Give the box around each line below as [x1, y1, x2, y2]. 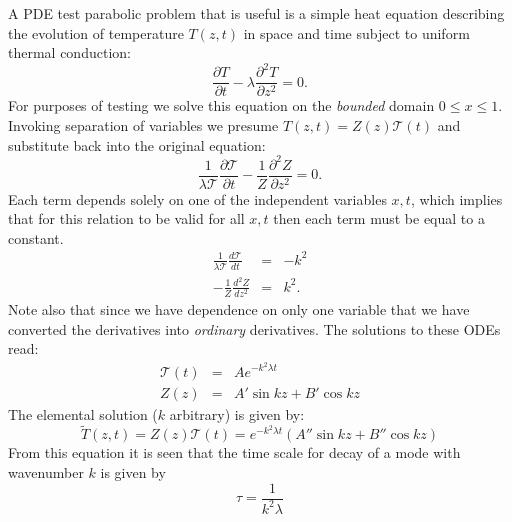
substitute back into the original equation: [8, 134, 266, 155]
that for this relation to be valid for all [8, 208, 245, 229]
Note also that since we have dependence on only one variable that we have [8, 299, 470, 320]
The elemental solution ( [8, 403, 158, 424]
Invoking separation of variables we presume [8, 114, 279, 135]
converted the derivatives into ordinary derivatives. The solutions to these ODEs [8, 318, 501, 339]
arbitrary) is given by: [169, 403, 305, 424]
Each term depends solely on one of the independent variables [8, 188, 387, 209]
